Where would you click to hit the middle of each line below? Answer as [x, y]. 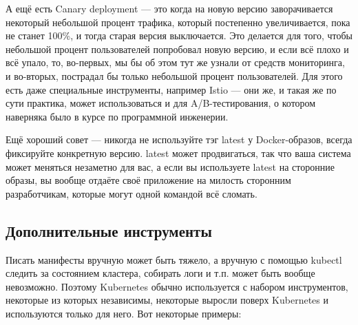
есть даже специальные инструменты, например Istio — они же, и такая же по [171, 89]
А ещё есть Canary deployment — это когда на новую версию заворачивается [169, 8]
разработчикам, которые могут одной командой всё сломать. [131, 193]
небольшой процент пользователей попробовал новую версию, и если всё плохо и [177, 49]
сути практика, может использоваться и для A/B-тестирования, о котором [161, 103]
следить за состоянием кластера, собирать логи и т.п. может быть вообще [160, 273]
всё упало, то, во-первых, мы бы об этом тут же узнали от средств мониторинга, [175, 62]
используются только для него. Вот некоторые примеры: [124, 313]
